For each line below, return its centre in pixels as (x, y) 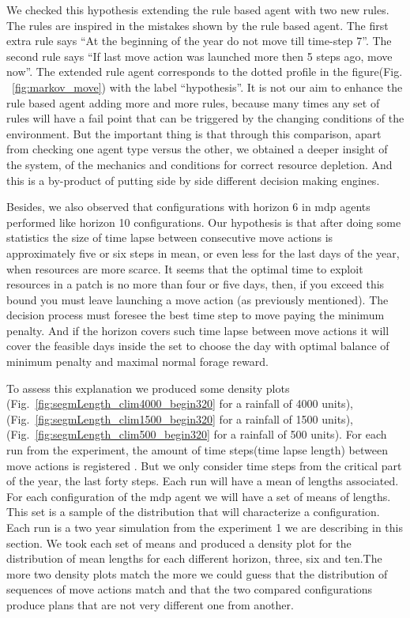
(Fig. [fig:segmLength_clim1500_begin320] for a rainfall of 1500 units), (180, 418)
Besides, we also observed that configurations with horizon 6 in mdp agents (188, 207)
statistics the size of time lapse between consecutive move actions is (170, 237)
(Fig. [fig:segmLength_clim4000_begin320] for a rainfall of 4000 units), (180, 403)
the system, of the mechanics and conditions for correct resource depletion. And (199, 164)
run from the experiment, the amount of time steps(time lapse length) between (197, 450)
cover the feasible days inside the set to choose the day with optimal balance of (198, 346)
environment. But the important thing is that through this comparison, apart (194, 133)
